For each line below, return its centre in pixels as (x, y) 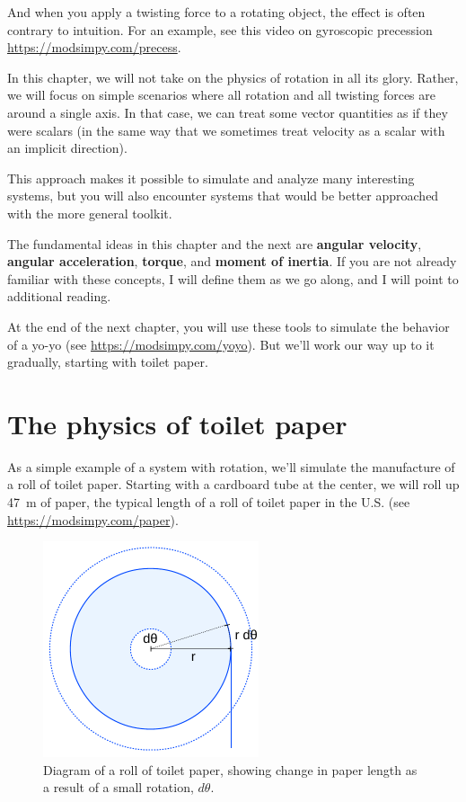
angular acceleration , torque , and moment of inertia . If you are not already (232, 261)
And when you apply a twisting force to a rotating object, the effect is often (216, 12)
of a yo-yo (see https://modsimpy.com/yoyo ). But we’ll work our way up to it (221, 344)
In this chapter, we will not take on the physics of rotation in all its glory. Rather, (233, 77)
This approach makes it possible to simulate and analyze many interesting (211, 178)
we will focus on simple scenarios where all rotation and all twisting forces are (222, 95)
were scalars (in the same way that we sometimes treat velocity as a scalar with (226, 130)
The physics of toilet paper (177, 423)
